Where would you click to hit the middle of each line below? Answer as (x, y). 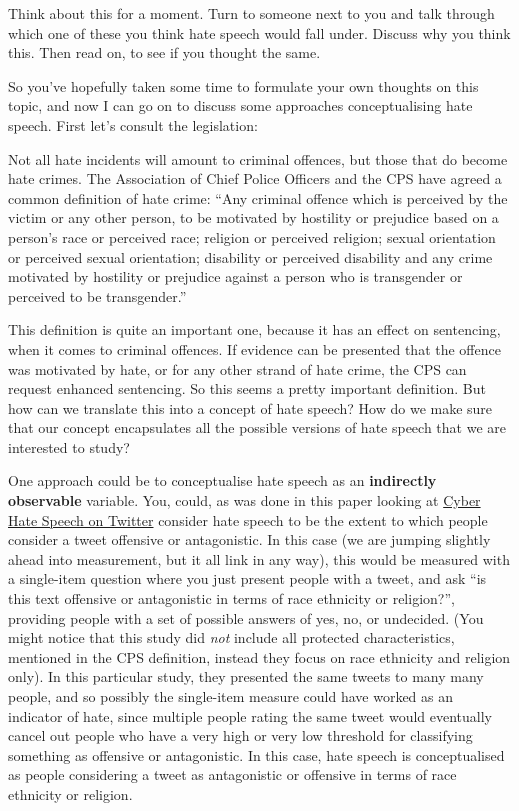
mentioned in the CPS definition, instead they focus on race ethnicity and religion (259, 656)
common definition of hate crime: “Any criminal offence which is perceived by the (258, 197)
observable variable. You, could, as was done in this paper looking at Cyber (244, 500)
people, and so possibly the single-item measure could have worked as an (231, 696)
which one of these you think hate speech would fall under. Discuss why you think (259, 32)
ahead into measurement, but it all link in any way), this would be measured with (259, 558)
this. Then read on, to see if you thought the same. (164, 52)
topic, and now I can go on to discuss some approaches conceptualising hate (240, 105)
